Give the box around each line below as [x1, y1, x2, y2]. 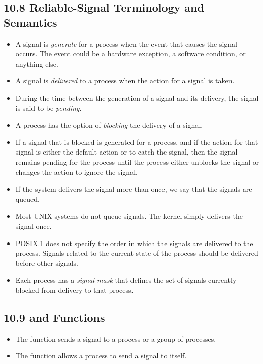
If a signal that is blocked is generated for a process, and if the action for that [15, 136, 258, 147]
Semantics [4, 14, 57, 30]
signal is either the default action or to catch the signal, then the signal [15, 146, 238, 157]
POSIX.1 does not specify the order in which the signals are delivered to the [15, 237, 253, 248]
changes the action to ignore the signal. [15, 166, 138, 177]
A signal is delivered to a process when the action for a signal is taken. [15, 75, 235, 86]
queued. [15, 193, 40, 204]
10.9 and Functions [4, 309, 105, 325]
